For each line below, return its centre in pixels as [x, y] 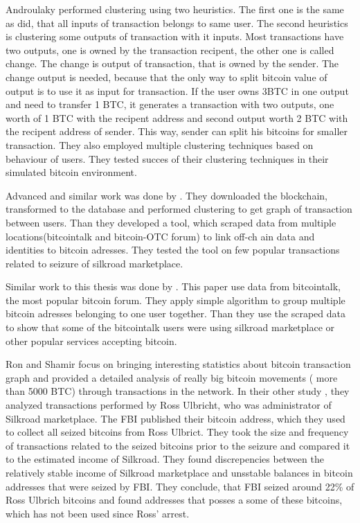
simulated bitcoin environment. [71, 172]
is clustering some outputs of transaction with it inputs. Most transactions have [175, 36]
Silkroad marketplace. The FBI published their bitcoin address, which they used [175, 418]
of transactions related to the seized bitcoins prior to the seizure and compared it [178, 445]
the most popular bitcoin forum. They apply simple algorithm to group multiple [175, 300]
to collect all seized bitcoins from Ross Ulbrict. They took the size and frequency [177, 432]
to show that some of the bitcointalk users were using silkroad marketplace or [170, 327]
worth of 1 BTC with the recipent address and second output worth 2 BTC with [177, 117]
